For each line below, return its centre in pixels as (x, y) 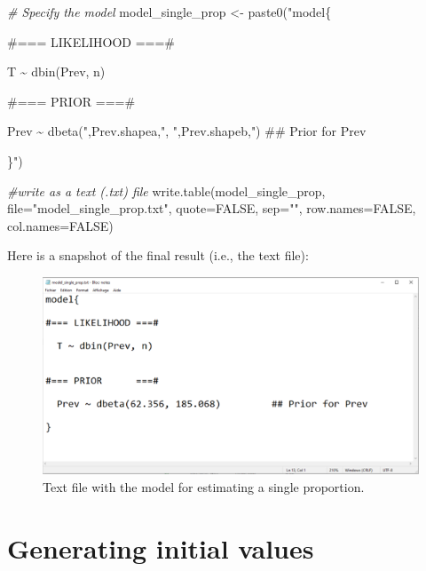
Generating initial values (161, 547)
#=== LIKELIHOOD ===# (91, 41)
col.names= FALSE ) (60, 225)
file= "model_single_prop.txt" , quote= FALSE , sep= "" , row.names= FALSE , (212, 208)
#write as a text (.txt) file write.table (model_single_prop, (166, 190)
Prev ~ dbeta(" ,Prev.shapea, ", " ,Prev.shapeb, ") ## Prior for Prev (187, 131)
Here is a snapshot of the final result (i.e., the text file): (158, 255)
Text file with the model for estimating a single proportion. (204, 486)
